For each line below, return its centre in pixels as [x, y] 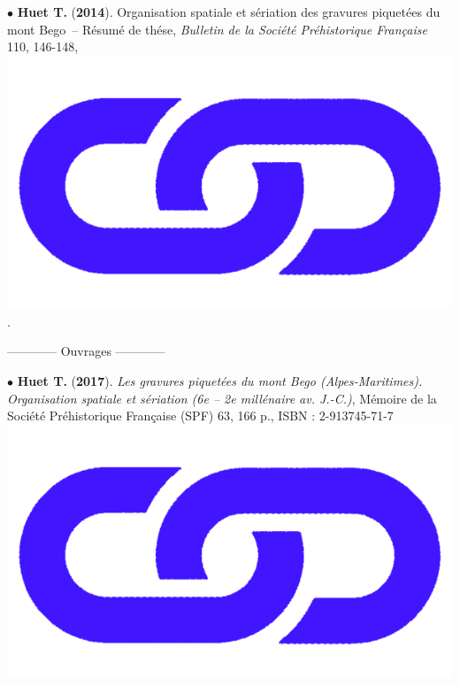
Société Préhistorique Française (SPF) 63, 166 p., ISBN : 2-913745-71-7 [200, 416]
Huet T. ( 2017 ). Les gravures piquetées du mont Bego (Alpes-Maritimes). [220, 381]
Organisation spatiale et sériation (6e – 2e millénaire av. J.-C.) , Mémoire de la [222, 398]
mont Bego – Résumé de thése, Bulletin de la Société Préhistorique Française [217, 29]
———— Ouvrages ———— [86, 351]
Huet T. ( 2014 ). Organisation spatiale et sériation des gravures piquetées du [229, 12]
